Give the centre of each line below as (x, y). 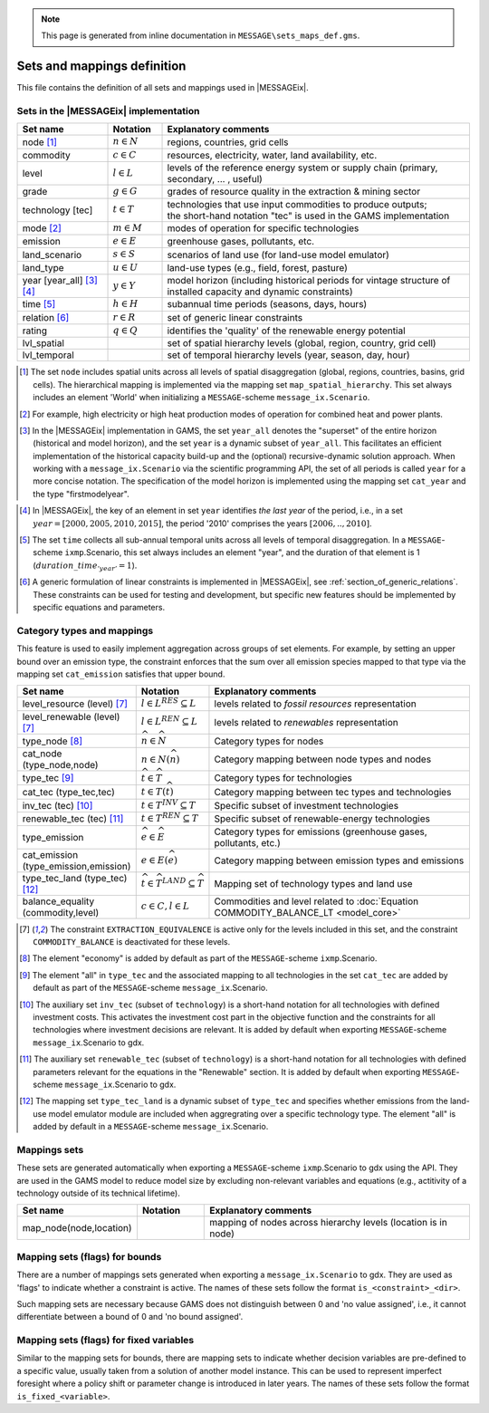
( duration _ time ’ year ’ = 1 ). (85, 566)
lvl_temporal (48, 355)
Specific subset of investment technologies (306, 806)
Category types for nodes (269, 741)
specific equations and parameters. (99, 607)
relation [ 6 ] (46, 317)
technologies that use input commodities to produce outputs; (297, 204)
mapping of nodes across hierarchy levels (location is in (328, 1223)
